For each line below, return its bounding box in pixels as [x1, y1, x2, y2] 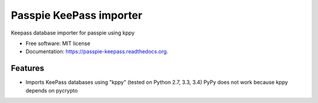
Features [11, 63, 44, 73]
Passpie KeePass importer [11, 9, 143, 22]
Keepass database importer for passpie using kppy [11, 29, 135, 36]
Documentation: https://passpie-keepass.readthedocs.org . [25, 48, 168, 55]
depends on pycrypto [25, 87, 78, 94]
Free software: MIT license [25, 40, 91, 47]
